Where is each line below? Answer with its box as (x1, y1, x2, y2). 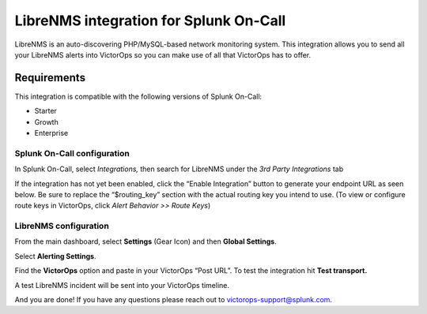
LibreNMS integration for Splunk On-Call (14, 12, 286, 29)
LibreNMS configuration (14, 221, 110, 232)
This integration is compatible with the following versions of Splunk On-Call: (14, 92, 263, 101)
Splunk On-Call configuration (14, 148, 130, 159)
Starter (34, 107, 57, 116)
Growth (34, 117, 59, 126)
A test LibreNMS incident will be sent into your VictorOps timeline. (14, 280, 229, 290)
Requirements (14, 71, 86, 84)
